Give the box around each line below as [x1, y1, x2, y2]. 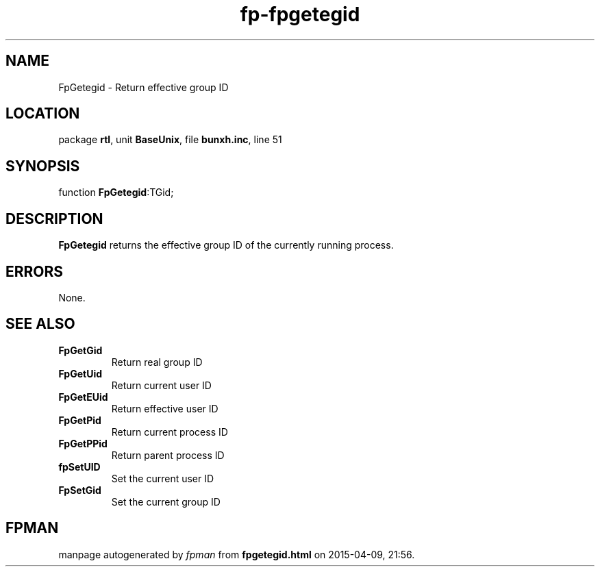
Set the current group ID [111, 495, 221, 508]
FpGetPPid [58, 437, 108, 449]
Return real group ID [111, 356, 203, 368]
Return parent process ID [111, 449, 225, 461]
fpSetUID [58, 460, 101, 473]
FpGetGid [58, 344, 103, 356]
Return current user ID [111, 379, 212, 391]
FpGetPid [58, 414, 101, 426]
